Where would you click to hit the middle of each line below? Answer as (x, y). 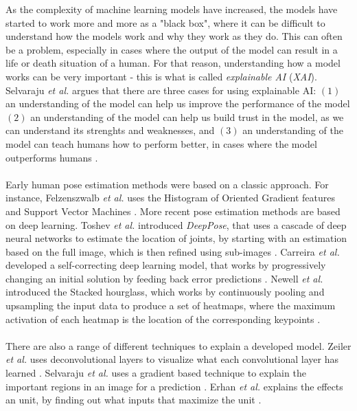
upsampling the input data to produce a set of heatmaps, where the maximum (171, 306)
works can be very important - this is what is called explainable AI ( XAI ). (161, 76)
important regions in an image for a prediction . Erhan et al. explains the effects (174, 386)
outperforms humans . (52, 157)
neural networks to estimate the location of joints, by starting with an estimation (176, 238)
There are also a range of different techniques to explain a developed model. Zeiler (178, 345)
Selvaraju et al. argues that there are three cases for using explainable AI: (161, 90)
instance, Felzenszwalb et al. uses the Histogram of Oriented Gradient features (171, 198)
